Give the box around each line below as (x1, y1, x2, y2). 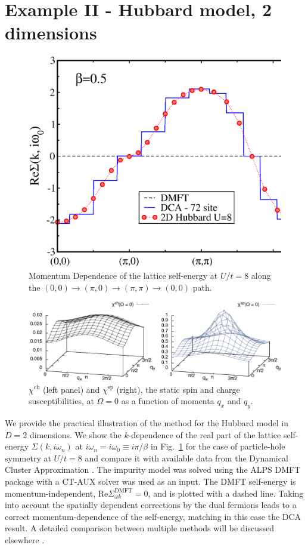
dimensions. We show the (29, 428, 122, 441)
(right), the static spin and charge (116, 383, 240, 395)
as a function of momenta (121, 395, 214, 407)
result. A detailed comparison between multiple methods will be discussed (5, 522, 275, 534)
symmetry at (5, 451, 51, 464)
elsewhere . (5, 533, 45, 546)
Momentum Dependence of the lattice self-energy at (29, 269, 218, 282)
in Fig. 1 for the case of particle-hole (150, 440, 285, 452)
